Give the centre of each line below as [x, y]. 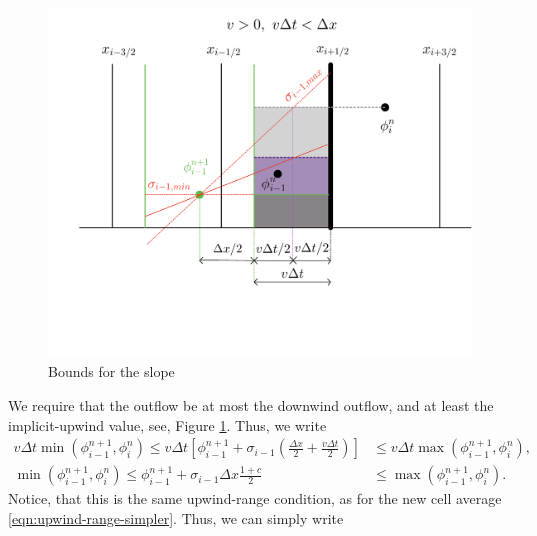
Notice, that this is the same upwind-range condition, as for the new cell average [255, 498]
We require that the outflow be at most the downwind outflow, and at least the [251, 405]
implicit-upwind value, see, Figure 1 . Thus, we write [167, 424]
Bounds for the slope [111, 371]
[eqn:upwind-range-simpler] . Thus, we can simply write [176, 517]
